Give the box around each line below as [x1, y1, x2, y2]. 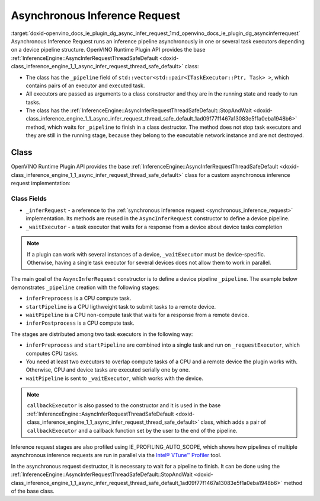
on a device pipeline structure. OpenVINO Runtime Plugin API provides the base [11, 46, 206, 53]
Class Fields [11, 194, 47, 202]
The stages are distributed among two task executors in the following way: [11, 330, 193, 338]
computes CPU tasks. [25, 350, 79, 357]
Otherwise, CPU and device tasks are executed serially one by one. [25, 366, 190, 373]
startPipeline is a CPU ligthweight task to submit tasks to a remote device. [25, 303, 216, 310]
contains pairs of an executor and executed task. [25, 82, 145, 89]
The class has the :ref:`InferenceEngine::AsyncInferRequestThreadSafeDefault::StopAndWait [25, 107, 252, 114]
